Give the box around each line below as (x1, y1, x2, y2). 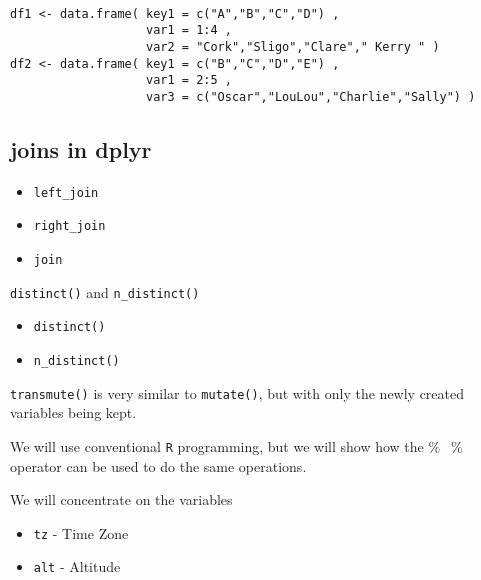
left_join (33, 185, 99, 200)
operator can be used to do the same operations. (10, 455, 307, 476)
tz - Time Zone (33, 522, 129, 543)
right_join (33, 219, 106, 234)
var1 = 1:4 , (146, 23, 232, 38)
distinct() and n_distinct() (10, 281, 200, 302)
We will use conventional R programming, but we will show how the (10, 435, 424, 456)
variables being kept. (10, 402, 137, 423)
